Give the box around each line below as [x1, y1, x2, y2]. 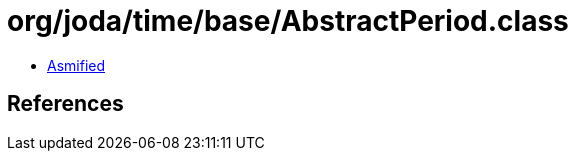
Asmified [47, 56, 106, 74]
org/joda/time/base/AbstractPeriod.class [7, 4, 569, 38]
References [7, 91, 124, 117]
